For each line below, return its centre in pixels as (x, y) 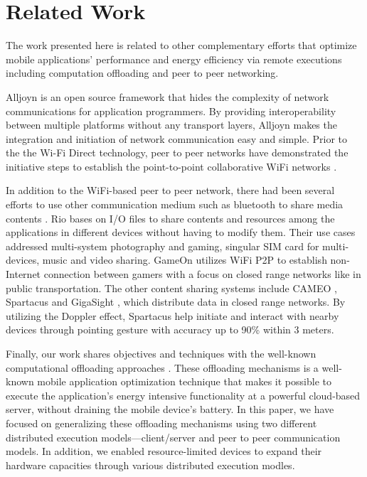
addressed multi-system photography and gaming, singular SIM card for (163, 246)
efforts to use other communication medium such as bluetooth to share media (175, 204)
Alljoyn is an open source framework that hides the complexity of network (167, 96)
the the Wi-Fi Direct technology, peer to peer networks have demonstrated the (177, 152)
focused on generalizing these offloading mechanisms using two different (161, 423)
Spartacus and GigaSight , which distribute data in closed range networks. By (176, 302)
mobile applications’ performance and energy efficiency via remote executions (174, 59)
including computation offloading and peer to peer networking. (142, 73)
